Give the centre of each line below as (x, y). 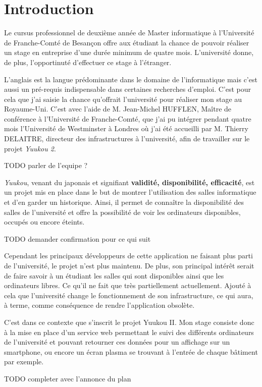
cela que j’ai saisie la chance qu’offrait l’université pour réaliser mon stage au (123, 99)
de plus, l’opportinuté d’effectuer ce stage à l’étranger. (88, 62)
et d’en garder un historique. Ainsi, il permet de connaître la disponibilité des (124, 202)
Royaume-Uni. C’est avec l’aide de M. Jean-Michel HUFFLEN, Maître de (118, 109)
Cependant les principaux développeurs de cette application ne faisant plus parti (128, 256)
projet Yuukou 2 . (30, 148)
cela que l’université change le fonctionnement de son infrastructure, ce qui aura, (129, 295)
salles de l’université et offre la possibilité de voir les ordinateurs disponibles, (122, 212)
